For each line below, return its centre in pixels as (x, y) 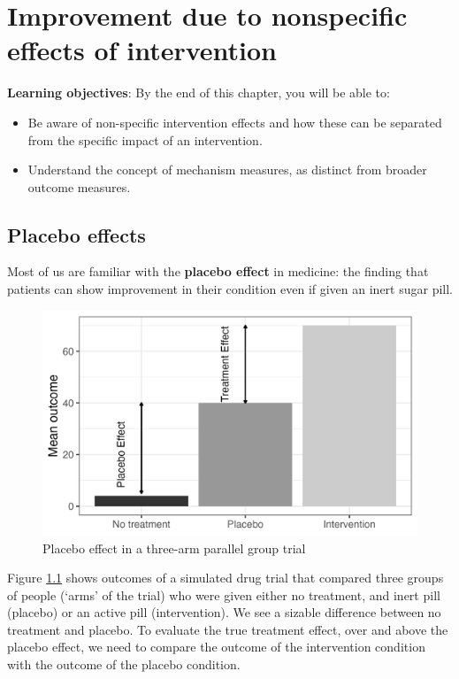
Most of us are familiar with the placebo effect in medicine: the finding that (218, 271)
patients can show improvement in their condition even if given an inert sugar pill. (230, 289)
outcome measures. (79, 186)
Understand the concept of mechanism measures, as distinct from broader (227, 170)
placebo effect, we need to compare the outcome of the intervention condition (216, 647)
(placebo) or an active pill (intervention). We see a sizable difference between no (224, 612)
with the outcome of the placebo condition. (124, 664)
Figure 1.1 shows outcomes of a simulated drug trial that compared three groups (226, 578)
